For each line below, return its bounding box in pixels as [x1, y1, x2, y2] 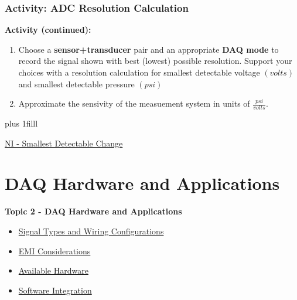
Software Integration [18, 284, 92, 296]
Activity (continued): [5, 23, 91, 36]
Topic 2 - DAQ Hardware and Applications [5, 205, 182, 217]
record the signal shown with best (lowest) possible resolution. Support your [18, 54, 292, 67]
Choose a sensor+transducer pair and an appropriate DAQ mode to [18, 43, 279, 55]
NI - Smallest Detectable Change [5, 137, 123, 149]
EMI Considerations [18, 244, 91, 257]
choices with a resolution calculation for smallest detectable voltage [18, 66, 260, 78]
